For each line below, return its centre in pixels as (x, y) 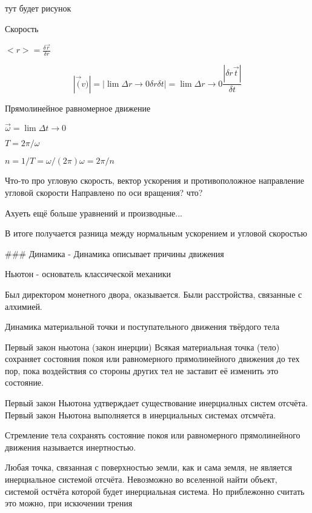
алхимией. (24, 306)
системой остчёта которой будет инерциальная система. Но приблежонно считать (155, 491)
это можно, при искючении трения (69, 503)
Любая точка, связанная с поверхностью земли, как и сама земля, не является (148, 467)
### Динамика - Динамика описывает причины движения (115, 253)
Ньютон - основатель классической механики (88, 274)
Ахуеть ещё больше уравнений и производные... (94, 213)
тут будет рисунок (38, 8)
